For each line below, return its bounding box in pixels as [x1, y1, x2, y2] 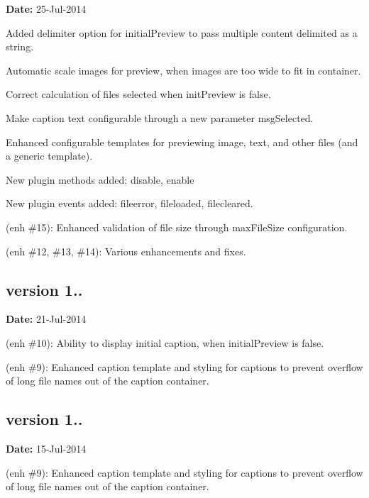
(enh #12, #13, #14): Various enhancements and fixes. [6, 243, 246, 258]
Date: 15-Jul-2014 [6, 441, 87, 455]
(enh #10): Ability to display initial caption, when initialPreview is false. [6, 335, 324, 350]
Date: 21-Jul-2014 [6, 311, 87, 326]
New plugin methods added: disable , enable [6, 172, 194, 187]
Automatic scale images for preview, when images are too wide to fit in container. [6, 62, 361, 77]
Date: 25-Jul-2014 [6, 1, 87, 16]
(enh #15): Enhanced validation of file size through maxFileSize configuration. [6, 219, 348, 234]
